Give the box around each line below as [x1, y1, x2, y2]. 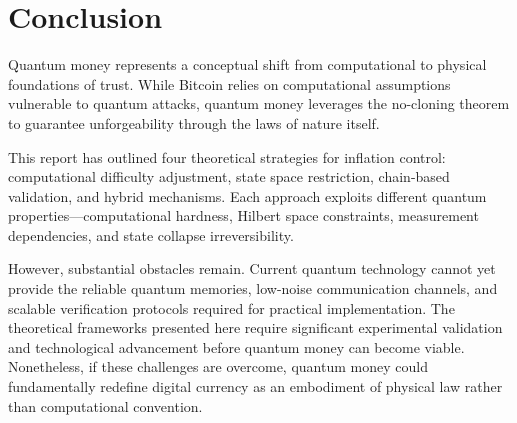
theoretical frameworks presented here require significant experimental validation [8, 317, 503, 338]
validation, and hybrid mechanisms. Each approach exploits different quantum [8, 185, 487, 206]
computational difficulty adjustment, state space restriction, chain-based [8, 166, 450, 187]
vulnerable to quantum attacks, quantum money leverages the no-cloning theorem [8, 93, 510, 114]
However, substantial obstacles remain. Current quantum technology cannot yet [8, 258, 496, 279]
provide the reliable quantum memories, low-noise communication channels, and [8, 278, 498, 299]
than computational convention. [8, 395, 203, 416]
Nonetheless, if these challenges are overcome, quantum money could [8, 356, 428, 377]
